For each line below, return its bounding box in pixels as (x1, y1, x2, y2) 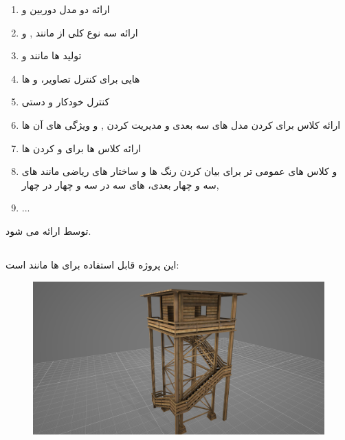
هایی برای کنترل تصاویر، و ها (21, 71, 140, 85)
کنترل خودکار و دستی (21, 94, 110, 109)
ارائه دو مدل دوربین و (21, 2, 110, 16)
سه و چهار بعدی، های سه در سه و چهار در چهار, (21, 177, 219, 191)
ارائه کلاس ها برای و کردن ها (21, 140, 142, 155)
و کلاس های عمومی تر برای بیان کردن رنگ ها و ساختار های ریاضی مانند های (21, 164, 337, 178)
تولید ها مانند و (21, 48, 82, 63)
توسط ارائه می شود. (5, 223, 91, 238)
